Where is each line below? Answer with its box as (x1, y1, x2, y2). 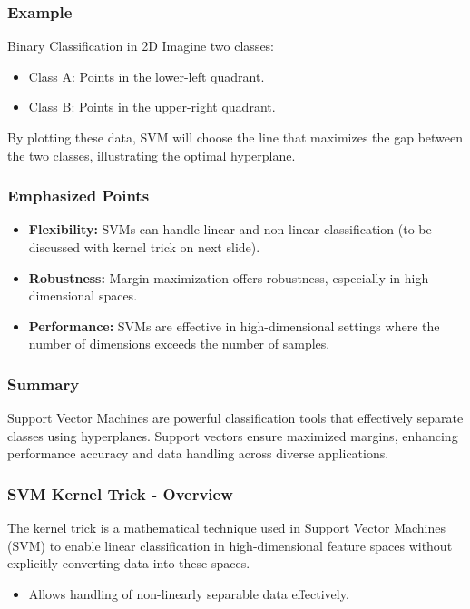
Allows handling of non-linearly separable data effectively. (28, 584, 349, 603)
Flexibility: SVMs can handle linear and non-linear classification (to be (28, 220, 432, 239)
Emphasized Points (7, 184, 150, 207)
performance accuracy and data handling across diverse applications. (7, 444, 389, 463)
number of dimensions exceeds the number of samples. (28, 334, 330, 353)
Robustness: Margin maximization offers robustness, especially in (28, 268, 401, 287)
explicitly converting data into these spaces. (7, 554, 250, 573)
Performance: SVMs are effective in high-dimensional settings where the (28, 316, 440, 335)
